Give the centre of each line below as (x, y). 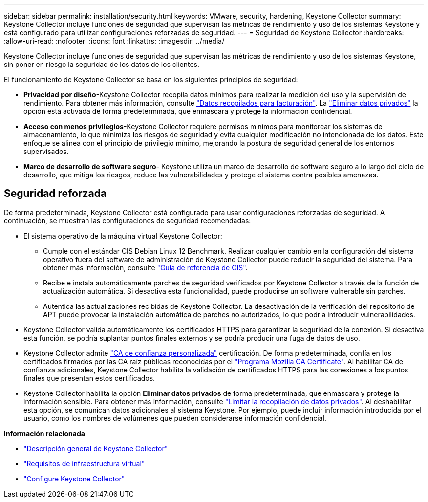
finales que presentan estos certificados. (89, 378)
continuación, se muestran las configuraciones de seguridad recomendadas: (128, 220)
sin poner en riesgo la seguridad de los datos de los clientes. (102, 64)
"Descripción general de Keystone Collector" (96, 448)
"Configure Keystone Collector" (74, 479)
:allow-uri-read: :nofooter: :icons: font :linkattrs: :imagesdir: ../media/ (114, 41)
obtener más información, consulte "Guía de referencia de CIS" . (145, 267)
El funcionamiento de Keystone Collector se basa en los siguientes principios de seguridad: (151, 79)
